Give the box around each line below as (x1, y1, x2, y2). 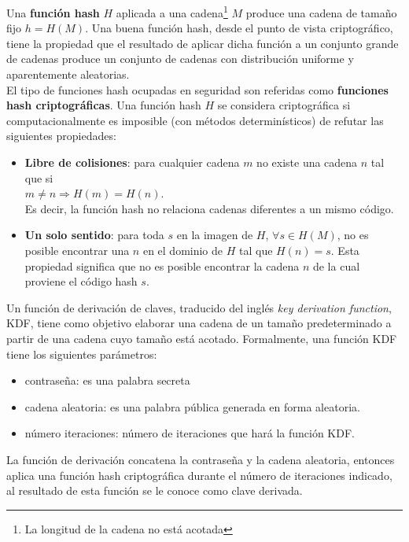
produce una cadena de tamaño (245, 4, 397, 20)
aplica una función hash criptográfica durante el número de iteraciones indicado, (6, 466, 392, 483)
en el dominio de (142, 242, 223, 258)
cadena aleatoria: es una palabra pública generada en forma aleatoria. (24, 398, 360, 415)
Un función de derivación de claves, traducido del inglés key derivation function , (6, 299, 392, 315)
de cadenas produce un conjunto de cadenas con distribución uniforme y (6, 50, 354, 67)
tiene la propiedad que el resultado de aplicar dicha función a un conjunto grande (6, 35, 399, 51)
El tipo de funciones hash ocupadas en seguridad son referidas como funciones (6, 81, 389, 98)
